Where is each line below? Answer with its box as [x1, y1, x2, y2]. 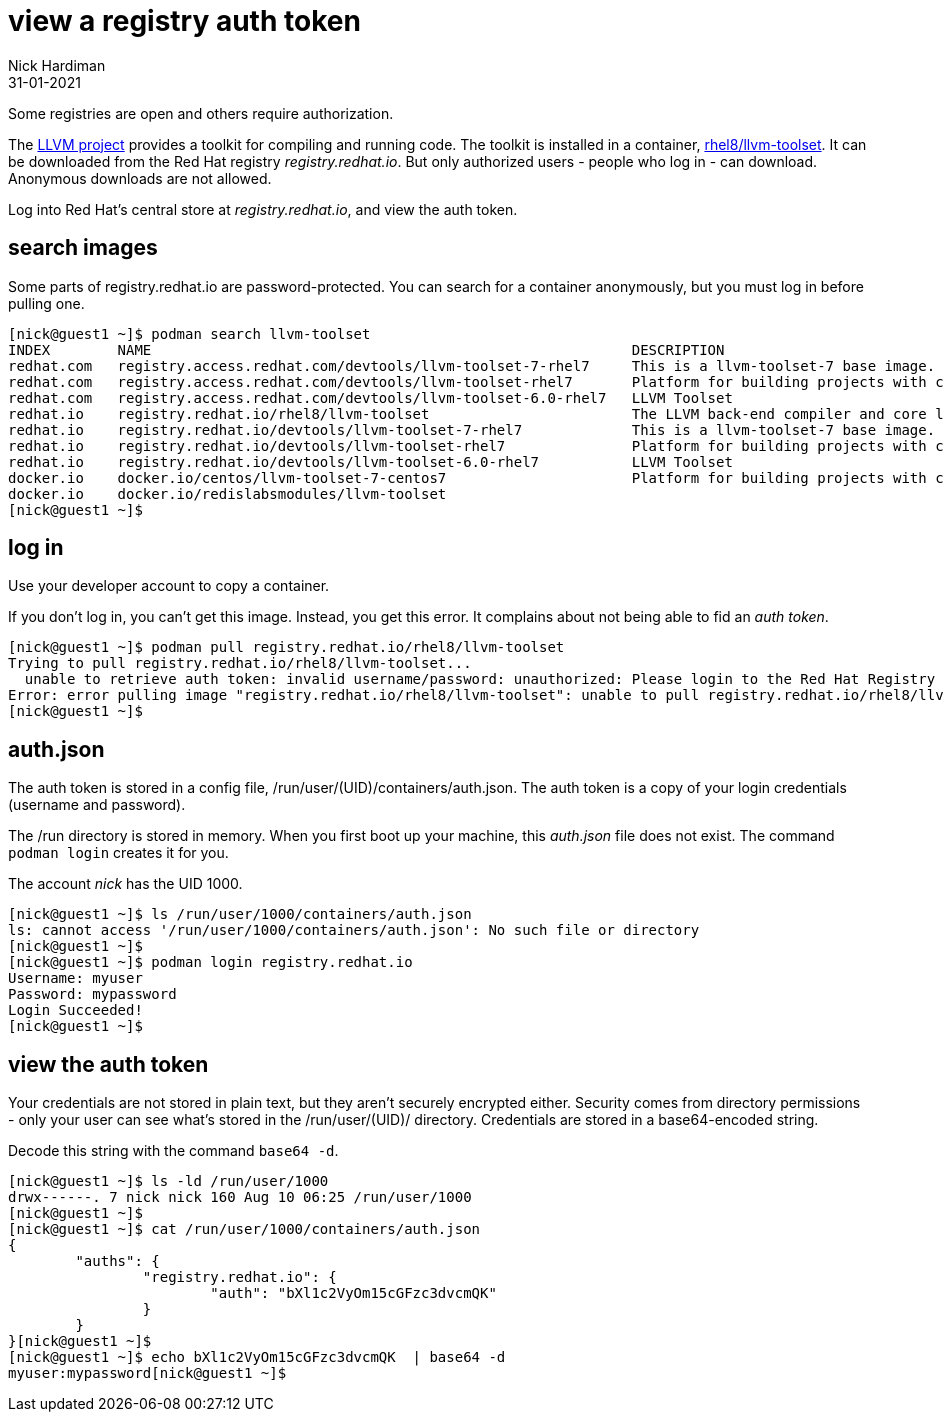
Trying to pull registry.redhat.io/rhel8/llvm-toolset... [8, 655, 472, 672]
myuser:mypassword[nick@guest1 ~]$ [8, 1365, 287, 1382]
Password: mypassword [8, 986, 177, 1003]
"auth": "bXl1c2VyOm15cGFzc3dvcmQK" [210, 1285, 497, 1302]
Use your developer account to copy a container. [8, 577, 330, 595]
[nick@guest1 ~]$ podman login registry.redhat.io [8, 954, 413, 971]
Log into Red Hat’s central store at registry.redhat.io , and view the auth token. [8, 200, 518, 218]
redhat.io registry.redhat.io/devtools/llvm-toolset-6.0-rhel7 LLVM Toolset [8, 453, 733, 470]
